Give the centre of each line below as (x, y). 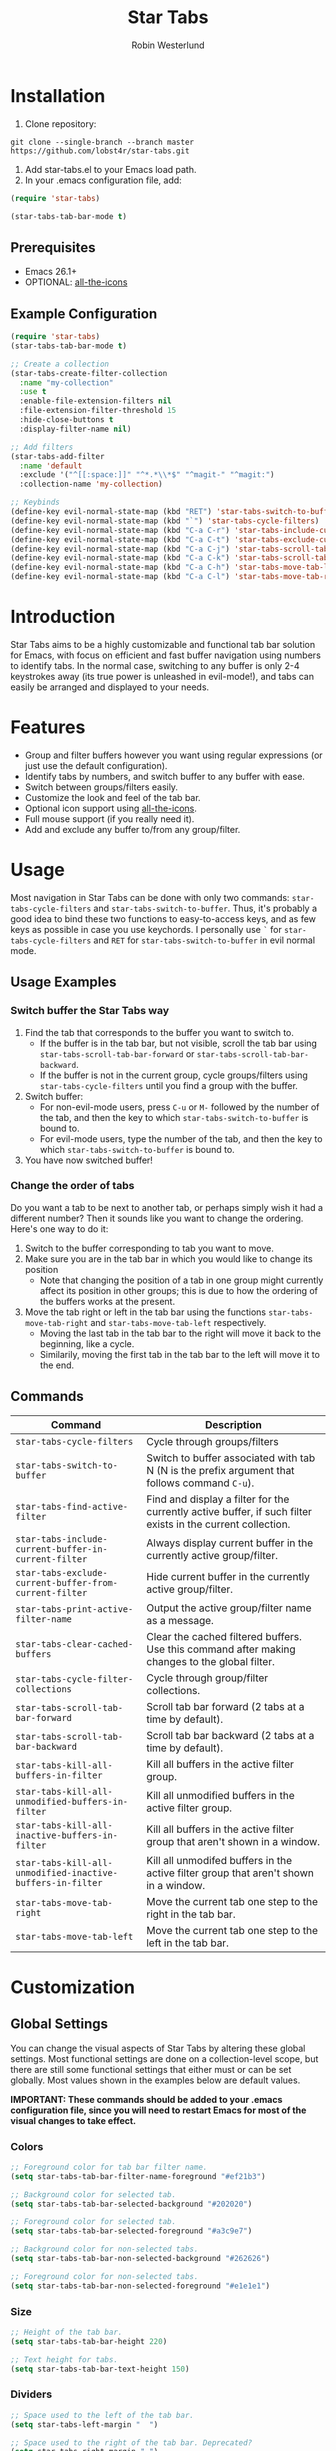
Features (48, 727)
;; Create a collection (60, 364)
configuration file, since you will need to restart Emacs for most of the (158, 2110)
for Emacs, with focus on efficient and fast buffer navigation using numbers (166, 655)
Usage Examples (63, 982)
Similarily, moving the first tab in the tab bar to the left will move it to (179, 1354)
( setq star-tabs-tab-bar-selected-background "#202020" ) (131, 2204)
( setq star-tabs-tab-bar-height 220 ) (89, 2341)
